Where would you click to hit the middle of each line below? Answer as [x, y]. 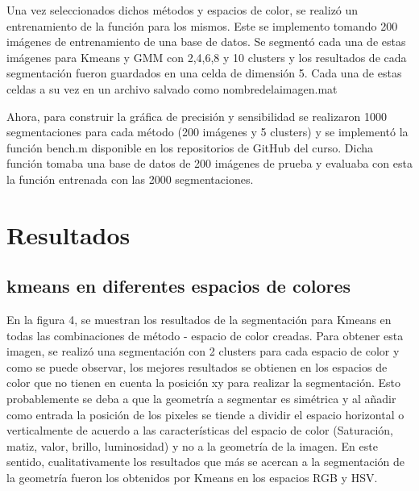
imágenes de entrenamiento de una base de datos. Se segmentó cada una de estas [206, 42]
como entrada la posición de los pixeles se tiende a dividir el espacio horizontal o [205, 414]
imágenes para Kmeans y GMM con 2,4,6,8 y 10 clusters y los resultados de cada [207, 57]
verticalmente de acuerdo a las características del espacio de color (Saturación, [200, 430]
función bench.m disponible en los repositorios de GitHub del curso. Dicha [190, 147]
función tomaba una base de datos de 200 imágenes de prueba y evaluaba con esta [209, 163]
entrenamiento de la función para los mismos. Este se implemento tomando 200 [202, 25]
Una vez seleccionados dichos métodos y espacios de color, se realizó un [183, 10]
